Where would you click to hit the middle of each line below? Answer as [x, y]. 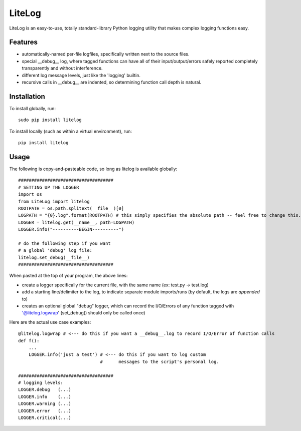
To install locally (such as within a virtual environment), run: [71, 131]
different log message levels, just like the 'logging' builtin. [81, 75]
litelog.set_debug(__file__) [54, 257]
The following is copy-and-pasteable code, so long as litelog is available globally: [93, 169]
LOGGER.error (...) [45, 411]
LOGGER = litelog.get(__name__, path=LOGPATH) [77, 222]
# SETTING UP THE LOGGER [49, 187]
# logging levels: [41, 382]
